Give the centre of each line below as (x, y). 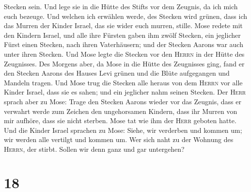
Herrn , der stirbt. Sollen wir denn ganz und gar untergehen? (94, 149)
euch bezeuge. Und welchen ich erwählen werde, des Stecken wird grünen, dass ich (125, 16)
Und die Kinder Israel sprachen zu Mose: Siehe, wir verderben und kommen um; (123, 130)
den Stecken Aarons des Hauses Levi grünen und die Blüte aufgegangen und (117, 73)
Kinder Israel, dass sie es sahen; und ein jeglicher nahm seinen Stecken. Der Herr (125, 92)
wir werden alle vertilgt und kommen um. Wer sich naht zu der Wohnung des (119, 139)
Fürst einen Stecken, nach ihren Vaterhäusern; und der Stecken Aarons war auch (124, 44)
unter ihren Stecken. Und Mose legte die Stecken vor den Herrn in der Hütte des (124, 54)
